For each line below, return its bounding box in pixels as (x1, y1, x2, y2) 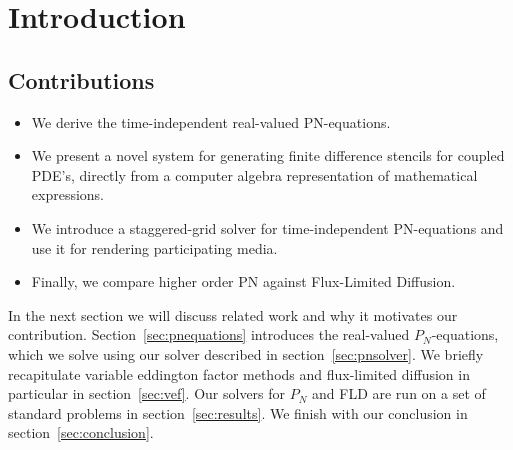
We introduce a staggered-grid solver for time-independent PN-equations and (31, 217, 504, 238)
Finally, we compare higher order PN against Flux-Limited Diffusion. (31, 271, 456, 292)
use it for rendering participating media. (31, 237, 278, 258)
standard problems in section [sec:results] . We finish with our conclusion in (8, 402, 468, 423)
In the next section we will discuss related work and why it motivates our (8, 304, 458, 325)
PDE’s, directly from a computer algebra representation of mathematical (31, 164, 478, 185)
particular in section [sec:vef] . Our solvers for (8, 383, 286, 404)
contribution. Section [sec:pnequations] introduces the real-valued (8, 324, 410, 345)
